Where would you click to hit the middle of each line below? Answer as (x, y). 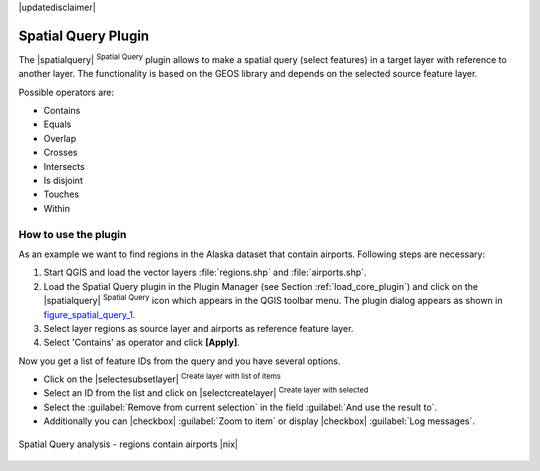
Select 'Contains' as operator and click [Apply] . (141, 342)
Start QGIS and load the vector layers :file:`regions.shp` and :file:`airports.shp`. (205, 272)
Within (56, 208)
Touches (61, 194)
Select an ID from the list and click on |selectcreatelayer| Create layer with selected (206, 392)
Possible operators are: (66, 92)
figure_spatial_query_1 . (89, 314)
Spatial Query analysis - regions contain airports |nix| (128, 444)
